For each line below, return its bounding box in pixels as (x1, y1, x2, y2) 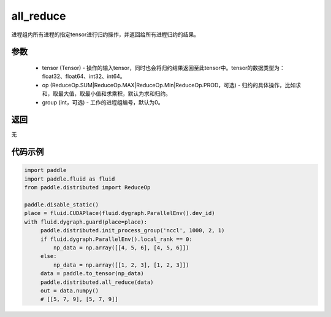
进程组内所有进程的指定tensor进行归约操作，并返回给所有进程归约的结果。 (11, 31, 199, 38)
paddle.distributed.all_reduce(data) (40, 278, 154, 286)
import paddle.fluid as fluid (24, 175, 115, 182)
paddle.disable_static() (24, 201, 99, 208)
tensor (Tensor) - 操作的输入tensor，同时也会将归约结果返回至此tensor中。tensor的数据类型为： (42, 64, 285, 71)
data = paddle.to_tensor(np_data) (40, 270, 144, 277)
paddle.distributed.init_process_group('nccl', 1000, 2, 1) (40, 227, 225, 234)
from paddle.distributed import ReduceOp (24, 184, 151, 191)
